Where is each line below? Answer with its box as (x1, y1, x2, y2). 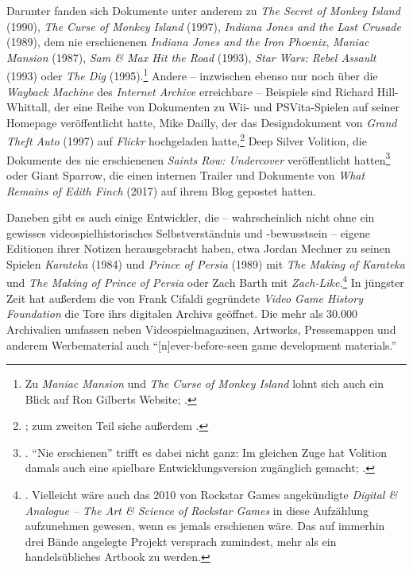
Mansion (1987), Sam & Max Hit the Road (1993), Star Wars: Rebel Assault (6, 48, 376, 65)
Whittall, (6, 99, 51, 115)
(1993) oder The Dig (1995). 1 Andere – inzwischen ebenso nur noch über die (6, 65, 378, 84)
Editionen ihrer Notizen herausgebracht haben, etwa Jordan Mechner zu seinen (6, 240, 391, 257)
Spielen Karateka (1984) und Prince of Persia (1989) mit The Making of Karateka (6, 255, 405, 272)
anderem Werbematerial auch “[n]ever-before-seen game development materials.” (6, 336, 397, 353)
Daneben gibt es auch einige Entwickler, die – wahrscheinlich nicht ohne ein (6, 209, 375, 226)
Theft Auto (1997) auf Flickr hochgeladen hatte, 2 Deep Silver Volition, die (6, 130, 367, 149)
